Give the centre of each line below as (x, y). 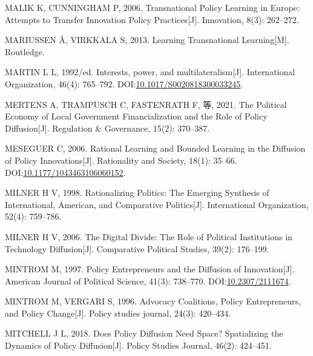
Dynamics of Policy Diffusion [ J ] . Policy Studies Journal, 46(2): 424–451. (138, 345)
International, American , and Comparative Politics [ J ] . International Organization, (157, 204)
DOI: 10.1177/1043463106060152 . (65, 172)
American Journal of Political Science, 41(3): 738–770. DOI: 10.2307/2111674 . (148, 280)
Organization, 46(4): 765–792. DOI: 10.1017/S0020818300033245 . (124, 83)
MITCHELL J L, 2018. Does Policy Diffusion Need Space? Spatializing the (144, 333)
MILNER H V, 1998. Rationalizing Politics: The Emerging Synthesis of (137, 193)
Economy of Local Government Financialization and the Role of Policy (136, 116)
